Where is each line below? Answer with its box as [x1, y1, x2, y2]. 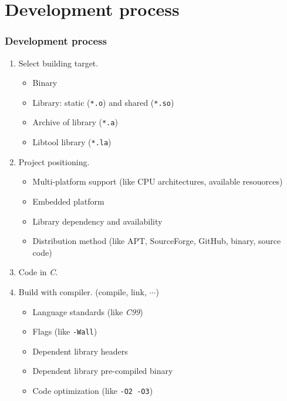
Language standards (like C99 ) [32, 305, 143, 318]
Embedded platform [32, 195, 104, 207]
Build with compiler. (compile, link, [18, 285, 147, 298]
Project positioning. [18, 155, 90, 168]
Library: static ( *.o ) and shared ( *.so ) [32, 96, 174, 108]
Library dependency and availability [32, 215, 163, 227]
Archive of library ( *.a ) [32, 116, 118, 128]
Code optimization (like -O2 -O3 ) [32, 384, 153, 396]
